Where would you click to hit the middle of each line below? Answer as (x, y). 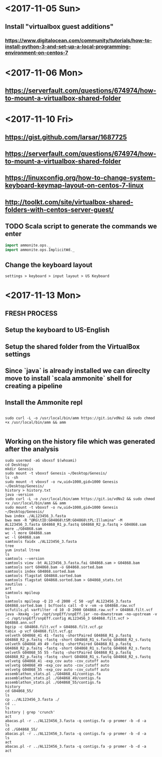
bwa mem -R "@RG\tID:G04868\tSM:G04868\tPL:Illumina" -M (64, 520)
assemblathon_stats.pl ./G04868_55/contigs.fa (53, 682)
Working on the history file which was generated (80, 442)
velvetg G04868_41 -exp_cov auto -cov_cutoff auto (57, 661)
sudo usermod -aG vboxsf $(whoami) (41, 460)
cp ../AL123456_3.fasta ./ (32, 699)
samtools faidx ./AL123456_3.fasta (41, 541)
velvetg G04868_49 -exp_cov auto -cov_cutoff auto (57, 665)
